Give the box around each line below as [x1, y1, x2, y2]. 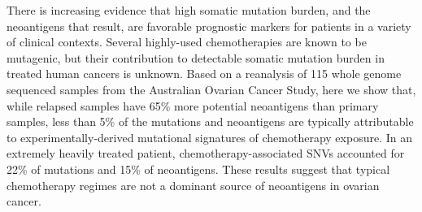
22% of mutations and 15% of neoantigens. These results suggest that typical [7, 160, 390, 177]
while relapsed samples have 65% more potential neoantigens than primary [7, 97, 379, 114]
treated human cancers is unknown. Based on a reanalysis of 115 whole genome [7, 65, 402, 82]
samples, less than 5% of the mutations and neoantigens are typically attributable [7, 113, 414, 130]
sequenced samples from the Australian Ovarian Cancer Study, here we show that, [7, 80, 416, 97]
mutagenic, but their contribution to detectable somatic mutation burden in [7, 49, 385, 66]
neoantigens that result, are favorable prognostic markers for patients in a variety [7, 17, 411, 34]
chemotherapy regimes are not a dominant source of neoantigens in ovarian [7, 176, 380, 193]
